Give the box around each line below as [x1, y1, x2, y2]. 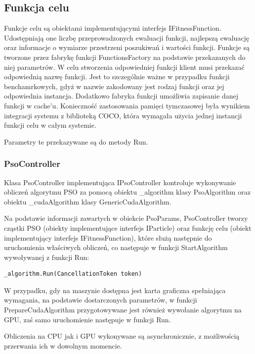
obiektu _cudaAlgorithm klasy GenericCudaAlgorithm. [4, 196, 171, 206]
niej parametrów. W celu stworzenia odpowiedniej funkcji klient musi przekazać [4, 61, 245, 72]
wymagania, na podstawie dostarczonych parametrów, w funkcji [4, 295, 197, 305]
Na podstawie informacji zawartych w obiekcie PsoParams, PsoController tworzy [4, 213, 248, 223]
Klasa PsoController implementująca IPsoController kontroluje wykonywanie [4, 177, 236, 187]
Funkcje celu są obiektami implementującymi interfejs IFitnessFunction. [4, 23, 221, 33]
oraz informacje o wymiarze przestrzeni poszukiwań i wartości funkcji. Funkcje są [4, 42, 250, 52]
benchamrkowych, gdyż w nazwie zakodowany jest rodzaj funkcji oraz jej [4, 81, 224, 91]
